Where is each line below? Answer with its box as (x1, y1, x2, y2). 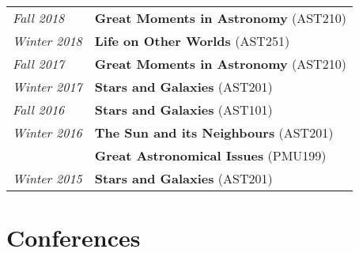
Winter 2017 (13, 77, 82, 96)
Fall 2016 (13, 100, 65, 119)
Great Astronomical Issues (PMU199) (94, 146, 327, 164)
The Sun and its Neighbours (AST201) (94, 123, 334, 142)
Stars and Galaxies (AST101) (94, 100, 273, 119)
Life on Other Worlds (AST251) (94, 32, 290, 50)
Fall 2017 (13, 55, 65, 73)
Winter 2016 (13, 123, 82, 142)
